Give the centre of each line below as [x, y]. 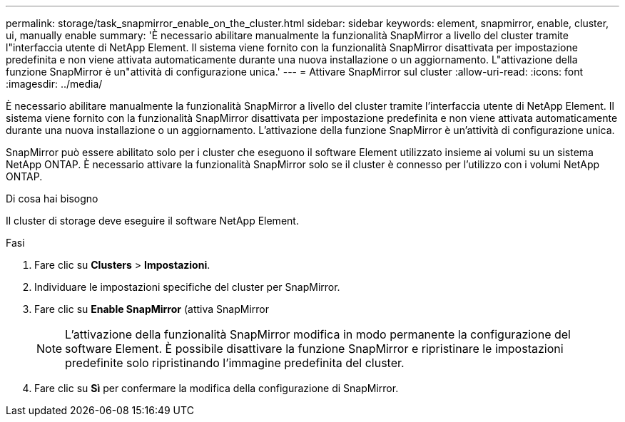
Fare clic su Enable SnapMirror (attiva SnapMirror [152, 309]
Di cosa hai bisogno [52, 199]
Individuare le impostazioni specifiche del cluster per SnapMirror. [187, 287]
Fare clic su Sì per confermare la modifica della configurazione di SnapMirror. [217, 388]
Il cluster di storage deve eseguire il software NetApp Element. [152, 221]
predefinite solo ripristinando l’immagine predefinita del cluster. [235, 363]
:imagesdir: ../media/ [54, 84]
